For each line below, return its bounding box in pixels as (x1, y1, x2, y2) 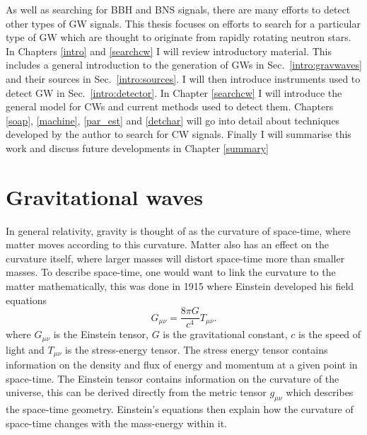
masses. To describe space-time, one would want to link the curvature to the (6, 265, 336, 279)
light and (6, 342, 45, 356)
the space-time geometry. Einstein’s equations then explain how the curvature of (6, 402, 354, 417)
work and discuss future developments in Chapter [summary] (6, 140, 269, 155)
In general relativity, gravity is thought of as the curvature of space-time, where (6, 223, 351, 238)
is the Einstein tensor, (53, 327, 148, 342)
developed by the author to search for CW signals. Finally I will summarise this (6, 127, 351, 141)
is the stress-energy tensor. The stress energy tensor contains (64, 342, 328, 356)
